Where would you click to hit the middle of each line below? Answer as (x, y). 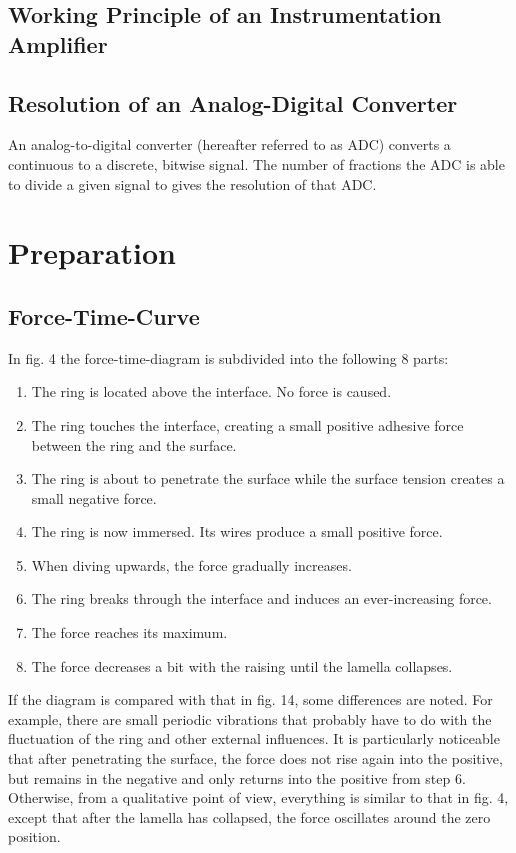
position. (34, 836)
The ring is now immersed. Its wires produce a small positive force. (237, 531)
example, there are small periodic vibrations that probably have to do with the (250, 718)
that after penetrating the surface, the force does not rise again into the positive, (255, 758)
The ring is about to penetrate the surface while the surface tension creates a (268, 478)
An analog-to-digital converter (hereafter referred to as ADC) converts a (229, 144)
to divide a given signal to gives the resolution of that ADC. (192, 183)
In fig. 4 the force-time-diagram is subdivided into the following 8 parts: (228, 357)
